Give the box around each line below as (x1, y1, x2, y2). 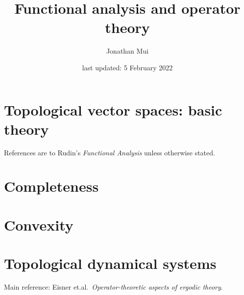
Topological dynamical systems (4, 253, 217, 273)
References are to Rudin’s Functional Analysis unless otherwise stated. (4, 147, 215, 157)
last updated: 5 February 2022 (82, 62, 173, 72)
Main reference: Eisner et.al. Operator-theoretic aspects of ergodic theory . (4, 282, 223, 292)
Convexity (4, 214, 73, 235)
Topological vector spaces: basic (4, 99, 222, 119)
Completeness (4, 176, 99, 196)
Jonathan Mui (106, 46, 149, 56)
